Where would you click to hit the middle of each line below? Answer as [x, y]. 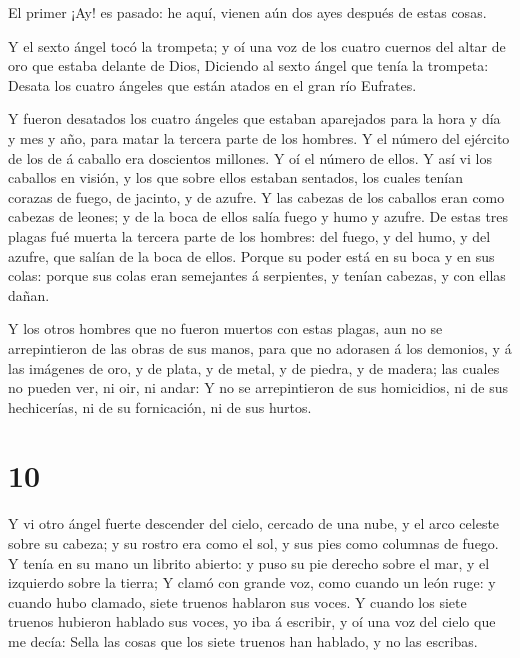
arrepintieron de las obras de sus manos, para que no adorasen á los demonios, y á [260, 347]
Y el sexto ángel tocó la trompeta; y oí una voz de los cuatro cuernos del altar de [257, 45]
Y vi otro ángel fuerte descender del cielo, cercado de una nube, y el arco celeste [254, 523]
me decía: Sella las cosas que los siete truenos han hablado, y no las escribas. [243, 640]
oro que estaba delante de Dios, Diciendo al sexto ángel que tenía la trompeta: [248, 65]
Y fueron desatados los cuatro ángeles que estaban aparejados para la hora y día [254, 118]
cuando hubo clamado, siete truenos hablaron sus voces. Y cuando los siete [237, 601]
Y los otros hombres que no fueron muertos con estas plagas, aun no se [225, 328]
